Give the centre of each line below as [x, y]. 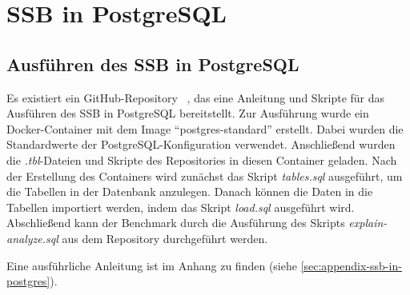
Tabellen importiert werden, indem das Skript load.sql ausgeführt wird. [181, 207]
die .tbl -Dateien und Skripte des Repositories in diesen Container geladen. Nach [202, 159]
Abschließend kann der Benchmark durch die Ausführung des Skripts [176, 223]
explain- [368, 223]
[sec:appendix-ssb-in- [351, 265]
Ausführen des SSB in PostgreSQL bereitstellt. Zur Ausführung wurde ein [188, 113]
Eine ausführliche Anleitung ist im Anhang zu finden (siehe [152, 265]
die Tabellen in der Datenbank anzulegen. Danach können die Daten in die [190, 191]
